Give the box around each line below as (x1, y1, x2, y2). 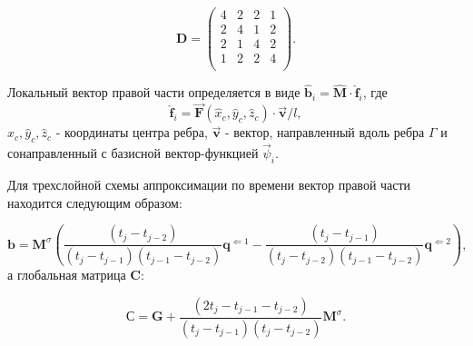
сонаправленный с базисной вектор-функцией (7, 143, 259, 163)
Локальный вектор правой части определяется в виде (7, 83, 301, 102)
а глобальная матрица (7, 265, 126, 284)
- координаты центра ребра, (55, 123, 208, 142)
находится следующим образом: (7, 193, 182, 212)
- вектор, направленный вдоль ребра (224, 123, 425, 142)
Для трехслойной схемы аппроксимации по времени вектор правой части (7, 175, 411, 194)
